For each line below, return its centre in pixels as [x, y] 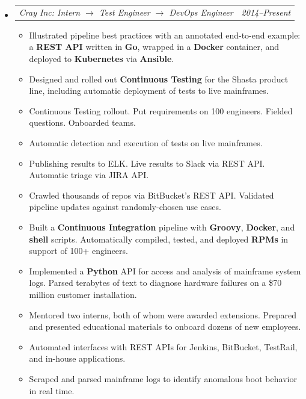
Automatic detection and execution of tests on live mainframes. [146, 143]
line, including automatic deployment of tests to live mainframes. [149, 91]
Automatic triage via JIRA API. [89, 175]
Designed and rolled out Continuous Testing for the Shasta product [159, 79]
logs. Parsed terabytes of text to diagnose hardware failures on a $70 [155, 283]
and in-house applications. [77, 358]
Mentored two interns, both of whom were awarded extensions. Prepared [163, 314]
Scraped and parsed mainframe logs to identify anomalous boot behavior [163, 378]
